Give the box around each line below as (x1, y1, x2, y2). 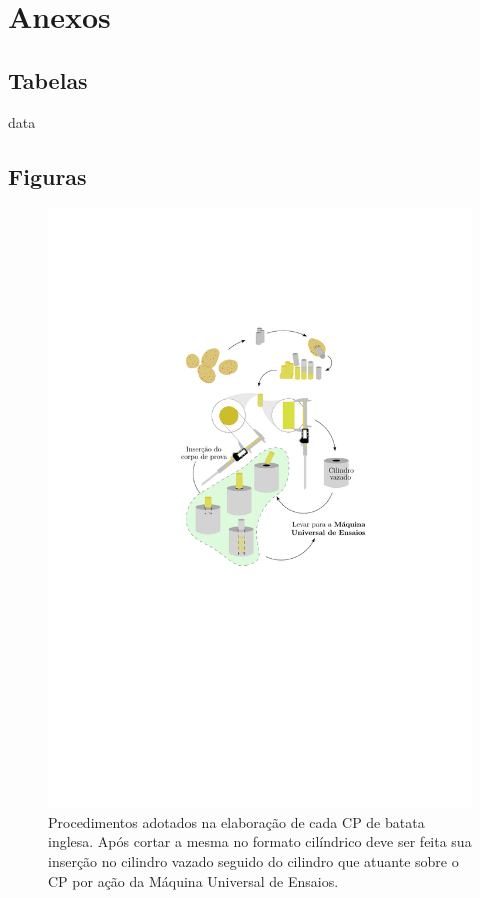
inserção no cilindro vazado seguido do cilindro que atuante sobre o (48, 851, 459, 872)
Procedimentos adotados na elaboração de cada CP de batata (48, 811, 425, 832)
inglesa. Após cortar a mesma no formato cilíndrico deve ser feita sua (48, 831, 472, 852)
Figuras (8, 160, 87, 191)
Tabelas (8, 64, 88, 95)
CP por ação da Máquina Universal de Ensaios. (48, 870, 339, 891)
